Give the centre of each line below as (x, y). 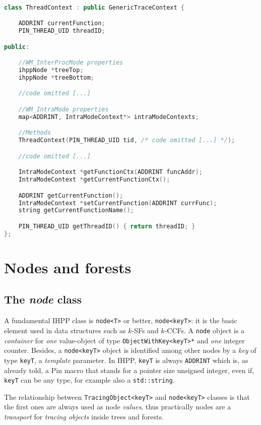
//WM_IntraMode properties (63, 109)
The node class (43, 299)
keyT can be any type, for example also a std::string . (89, 380)
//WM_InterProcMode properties (71, 63)
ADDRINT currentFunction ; (62, 23)
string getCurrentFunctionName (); (76, 210)
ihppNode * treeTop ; (51, 70)
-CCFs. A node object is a (205, 330)
